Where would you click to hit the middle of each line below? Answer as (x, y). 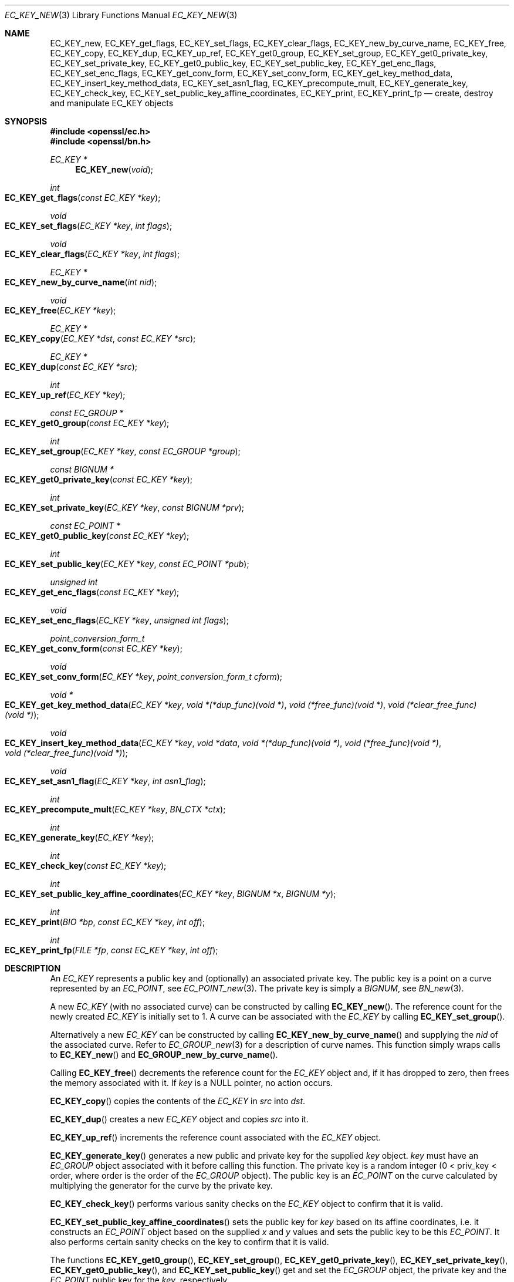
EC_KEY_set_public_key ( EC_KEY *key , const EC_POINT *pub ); (127, 564)
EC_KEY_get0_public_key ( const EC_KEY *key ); (97, 536)
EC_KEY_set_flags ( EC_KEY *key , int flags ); (89, 226)
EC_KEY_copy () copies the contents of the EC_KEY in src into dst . (178, 1101)
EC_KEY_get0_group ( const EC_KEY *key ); (87, 423)
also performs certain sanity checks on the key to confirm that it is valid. (190, 1242)
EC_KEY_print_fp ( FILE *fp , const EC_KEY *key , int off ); (111, 950)
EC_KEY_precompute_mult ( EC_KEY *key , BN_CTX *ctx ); (115, 809)
